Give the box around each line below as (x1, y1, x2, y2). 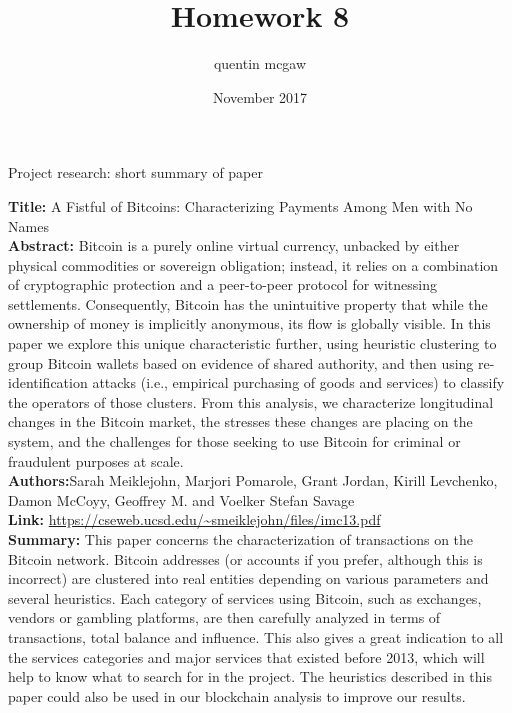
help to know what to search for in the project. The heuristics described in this (8, 666, 492, 687)
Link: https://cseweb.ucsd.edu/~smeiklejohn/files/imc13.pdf (8, 509, 381, 530)
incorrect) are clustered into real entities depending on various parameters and (8, 568, 489, 589)
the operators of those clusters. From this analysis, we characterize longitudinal (8, 391, 494, 412)
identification (8, 372, 88, 393)
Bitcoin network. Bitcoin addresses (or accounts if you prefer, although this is (8, 548, 483, 569)
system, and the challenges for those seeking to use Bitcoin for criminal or (8, 431, 461, 452)
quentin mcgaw (213, 53, 307, 74)
